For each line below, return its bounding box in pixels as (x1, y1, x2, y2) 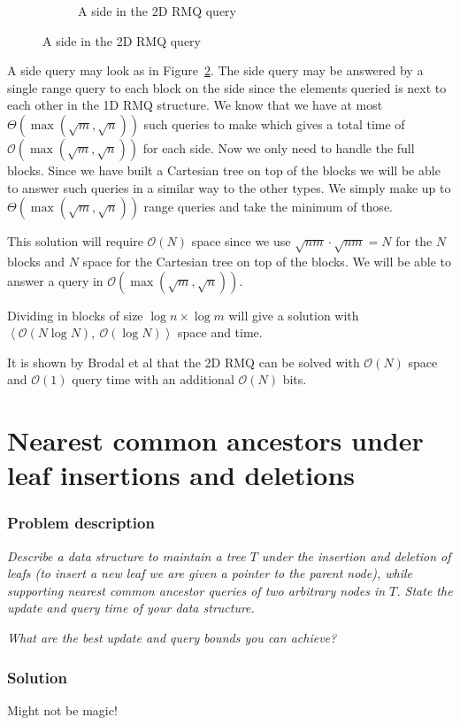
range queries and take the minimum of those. (143, 197, 393, 216)
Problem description (7, 512, 155, 534)
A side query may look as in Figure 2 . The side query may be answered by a (7, 61, 424, 80)
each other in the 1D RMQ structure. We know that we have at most (7, 96, 383, 114)
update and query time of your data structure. (7, 598, 255, 617)
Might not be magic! (7, 700, 118, 719)
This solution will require (7, 232, 143, 251)
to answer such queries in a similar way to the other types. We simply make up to (7, 178, 451, 197)
